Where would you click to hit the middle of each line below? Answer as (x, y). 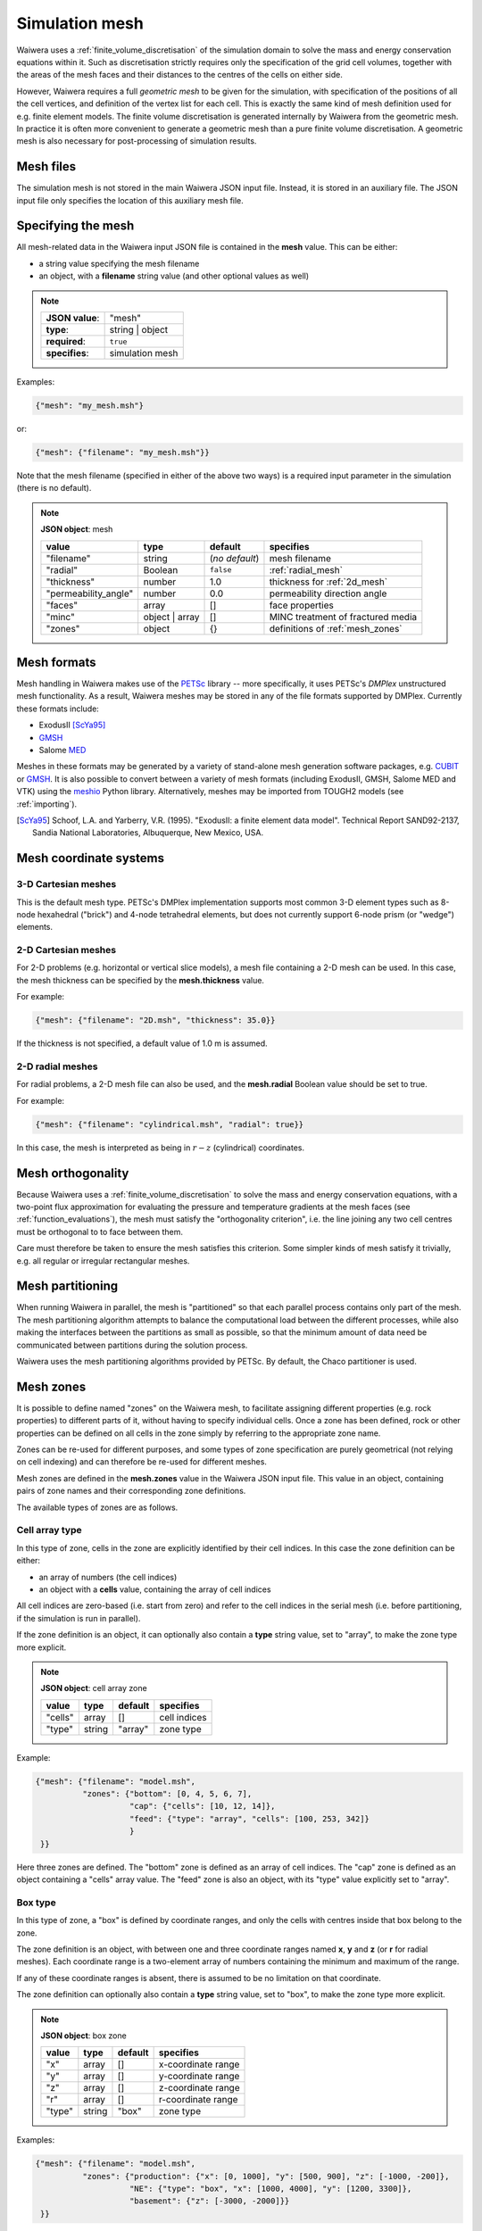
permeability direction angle (328, 593)
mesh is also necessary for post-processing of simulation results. (137, 141)
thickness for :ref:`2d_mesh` (328, 582)
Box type (37, 1903)
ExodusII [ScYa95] (72, 725)
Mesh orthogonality (73, 1173)
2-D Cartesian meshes (66, 950)
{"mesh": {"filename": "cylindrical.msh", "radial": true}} (170, 1124)
